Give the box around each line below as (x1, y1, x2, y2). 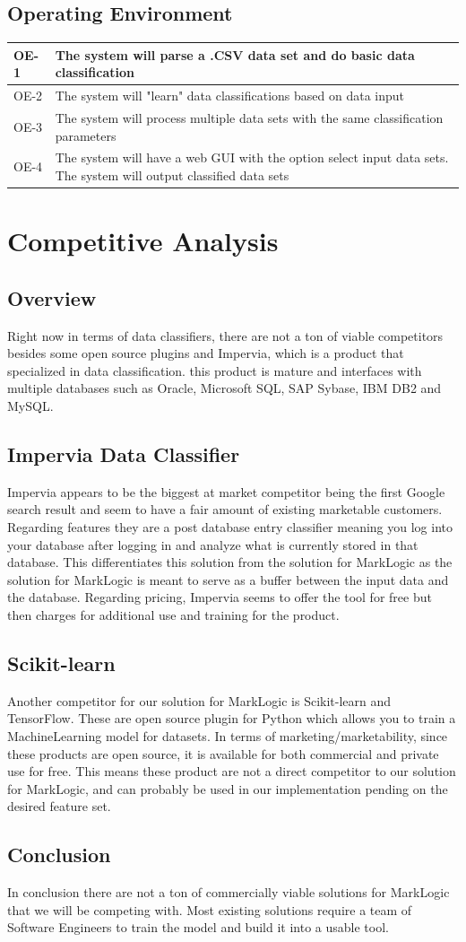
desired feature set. (7, 797, 111, 816)
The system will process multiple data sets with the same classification (55, 108, 444, 126)
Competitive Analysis (7, 222, 279, 259)
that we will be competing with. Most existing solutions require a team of (7, 900, 412, 919)
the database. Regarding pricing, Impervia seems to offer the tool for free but (7, 588, 432, 606)
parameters (55, 126, 116, 144)
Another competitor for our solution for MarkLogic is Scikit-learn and (7, 691, 392, 710)
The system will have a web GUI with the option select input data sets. (55, 148, 449, 167)
